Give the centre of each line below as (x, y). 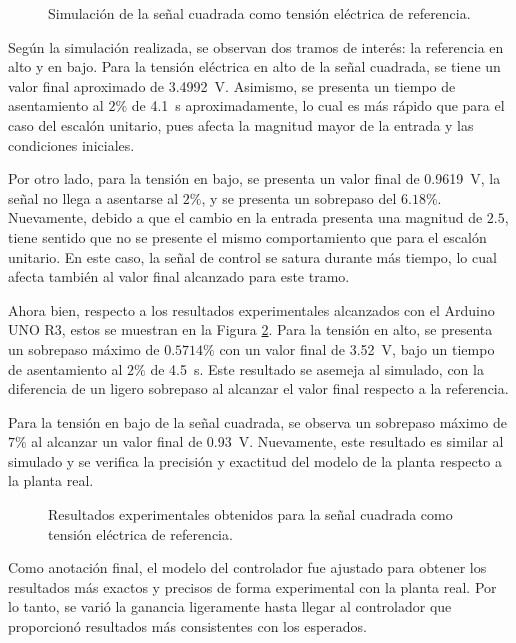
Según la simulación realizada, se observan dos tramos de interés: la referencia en (256, 46)
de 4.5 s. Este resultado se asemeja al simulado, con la (317, 368)
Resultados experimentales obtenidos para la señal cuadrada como (250, 514)
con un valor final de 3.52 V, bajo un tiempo (357, 348)
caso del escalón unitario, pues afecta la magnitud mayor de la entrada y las (241, 124)
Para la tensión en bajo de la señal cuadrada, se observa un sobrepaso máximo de (257, 421)
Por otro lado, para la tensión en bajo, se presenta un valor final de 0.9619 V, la (254, 178)
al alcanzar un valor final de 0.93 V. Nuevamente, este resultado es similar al (267, 441)
